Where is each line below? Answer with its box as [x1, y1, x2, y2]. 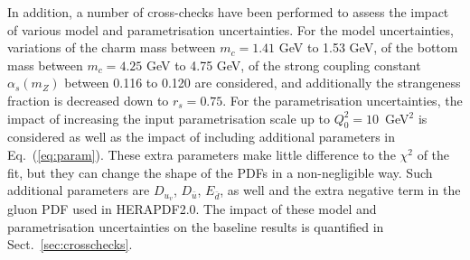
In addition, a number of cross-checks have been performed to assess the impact [7, 3, 449, 21]
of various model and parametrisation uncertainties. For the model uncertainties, [7, 20, 454, 39]
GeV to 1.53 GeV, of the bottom [278, 38, 458, 57]
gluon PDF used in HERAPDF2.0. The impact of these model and [7, 200, 377, 218]
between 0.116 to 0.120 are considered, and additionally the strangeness [64, 73, 461, 92]
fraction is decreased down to [7, 90, 169, 109]
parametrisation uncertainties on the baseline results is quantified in [7, 217, 384, 236]
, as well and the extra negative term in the [220, 181, 461, 200]
